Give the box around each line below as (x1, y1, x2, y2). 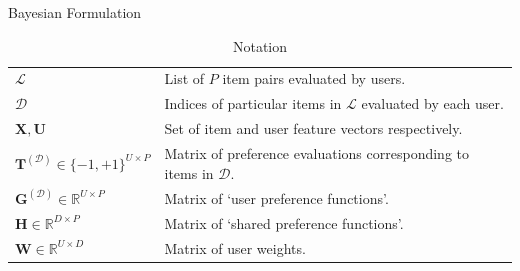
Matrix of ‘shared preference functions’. (164, 212, 404, 233)
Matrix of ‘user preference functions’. (164, 187, 389, 208)
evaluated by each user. (361, 93, 504, 114)
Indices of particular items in (164, 93, 342, 114)
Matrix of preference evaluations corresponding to (164, 142, 470, 163)
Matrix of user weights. (164, 237, 306, 258)
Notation (232, 35, 288, 56)
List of (164, 68, 205, 89)
